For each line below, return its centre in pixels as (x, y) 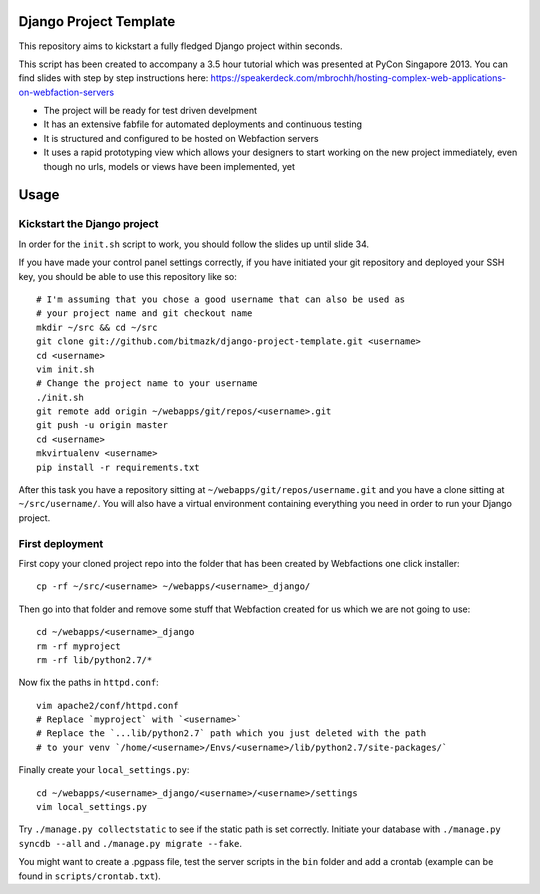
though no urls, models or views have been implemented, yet (169, 166)
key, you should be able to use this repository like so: (127, 276)
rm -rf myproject (78, 646)
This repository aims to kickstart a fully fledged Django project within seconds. (181, 46)
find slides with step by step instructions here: (113, 78)
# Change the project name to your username (147, 383)
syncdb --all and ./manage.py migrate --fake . (130, 843)
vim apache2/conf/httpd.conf (107, 705)
